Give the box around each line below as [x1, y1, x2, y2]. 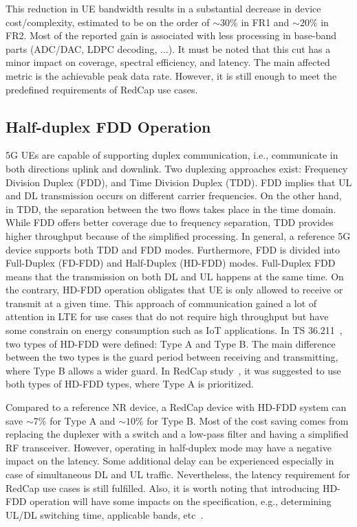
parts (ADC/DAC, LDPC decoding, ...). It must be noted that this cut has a [6, 41, 331, 56]
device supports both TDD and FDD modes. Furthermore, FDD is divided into [6, 242, 340, 256]
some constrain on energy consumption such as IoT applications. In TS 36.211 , [6, 323, 343, 337]
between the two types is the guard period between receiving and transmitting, [6, 350, 338, 364]
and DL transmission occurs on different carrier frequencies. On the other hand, [6, 188, 342, 203]
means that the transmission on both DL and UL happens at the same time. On [6, 269, 344, 283]
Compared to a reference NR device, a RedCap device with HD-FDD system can [6, 400, 347, 414]
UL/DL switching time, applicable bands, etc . [6, 507, 204, 522]
